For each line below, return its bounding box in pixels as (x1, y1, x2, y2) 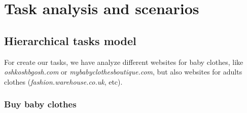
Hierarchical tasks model (4, 32, 136, 48)
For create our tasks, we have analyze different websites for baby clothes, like (4, 56, 243, 67)
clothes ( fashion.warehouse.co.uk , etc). (4, 76, 123, 87)
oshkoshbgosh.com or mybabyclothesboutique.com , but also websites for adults (4, 66, 242, 77)
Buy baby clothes (4, 98, 77, 110)
